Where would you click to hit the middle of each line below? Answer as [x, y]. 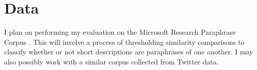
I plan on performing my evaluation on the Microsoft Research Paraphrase [120, 32]
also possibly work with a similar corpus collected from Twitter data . [111, 61]
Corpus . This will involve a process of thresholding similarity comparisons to [124, 42]
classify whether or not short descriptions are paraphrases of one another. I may [129, 52]
